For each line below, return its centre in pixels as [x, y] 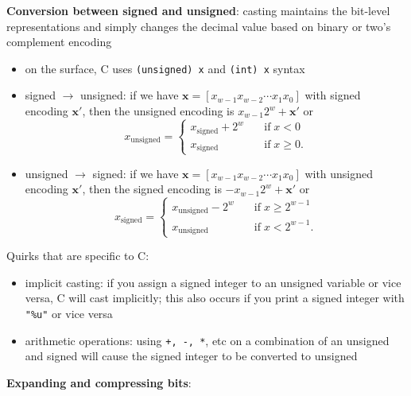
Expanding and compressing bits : [99, 382]
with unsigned [339, 173]
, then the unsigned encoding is [158, 111]
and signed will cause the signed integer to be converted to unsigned [191, 356]
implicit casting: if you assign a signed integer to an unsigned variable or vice [213, 282]
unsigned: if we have [130, 95]
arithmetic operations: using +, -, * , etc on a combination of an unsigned [207, 340]
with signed [333, 95]
